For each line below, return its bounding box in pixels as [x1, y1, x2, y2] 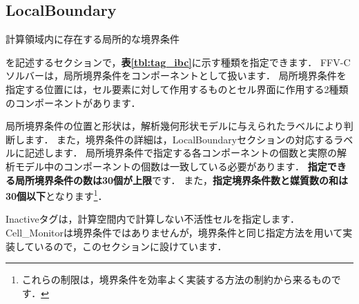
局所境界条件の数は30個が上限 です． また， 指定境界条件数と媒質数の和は [14, 172, 348, 187]
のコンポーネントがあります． [6, 95, 141, 110]
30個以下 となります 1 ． [6, 187, 108, 203]
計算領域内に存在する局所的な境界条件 [6, 32, 179, 46]
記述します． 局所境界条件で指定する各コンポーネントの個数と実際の [24, 145, 338, 160]
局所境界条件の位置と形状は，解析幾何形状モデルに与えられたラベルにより [6, 119, 344, 133]
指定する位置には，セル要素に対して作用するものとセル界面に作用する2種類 [6, 81, 349, 96]
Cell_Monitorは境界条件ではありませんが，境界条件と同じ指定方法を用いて [6, 225, 343, 239]
